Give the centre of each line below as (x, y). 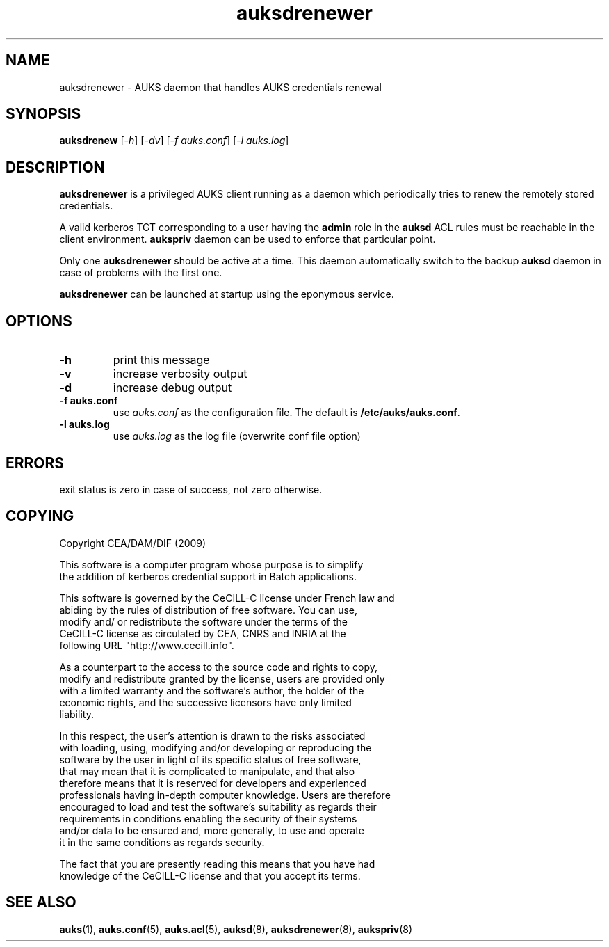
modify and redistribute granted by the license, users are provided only (222, 678)
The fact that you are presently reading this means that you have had (217, 864)
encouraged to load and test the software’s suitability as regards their (218, 806)
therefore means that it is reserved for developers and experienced (213, 783)
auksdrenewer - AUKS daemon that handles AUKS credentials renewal (220, 87)
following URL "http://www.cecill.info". (147, 645)
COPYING (40, 516)
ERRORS (35, 463)
